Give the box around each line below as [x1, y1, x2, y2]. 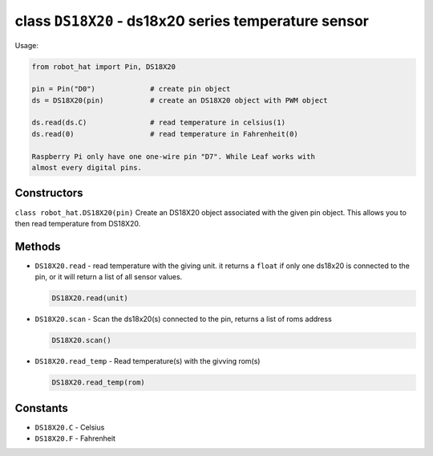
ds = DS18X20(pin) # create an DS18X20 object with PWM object [31, 96, 328, 104]
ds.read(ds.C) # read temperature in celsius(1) [31, 118, 286, 128]
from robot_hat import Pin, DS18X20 [31, 62, 176, 71]
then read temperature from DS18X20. [14, 218, 141, 228]
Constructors [14, 186, 83, 200]
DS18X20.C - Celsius [34, 422, 105, 432]
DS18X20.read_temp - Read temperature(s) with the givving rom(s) [34, 356, 261, 366]
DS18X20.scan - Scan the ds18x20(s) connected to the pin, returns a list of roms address [34, 314, 332, 324]
